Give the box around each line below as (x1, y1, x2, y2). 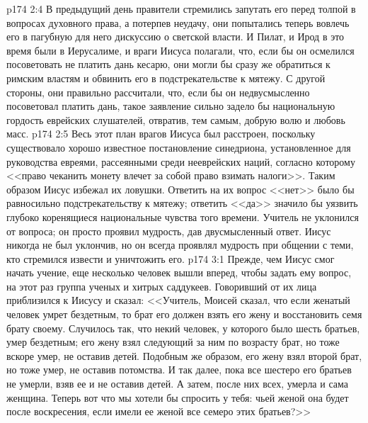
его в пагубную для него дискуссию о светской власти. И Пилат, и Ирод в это (6, 29, 345, 44)
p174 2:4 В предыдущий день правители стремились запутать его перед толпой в (6, 1, 356, 16)
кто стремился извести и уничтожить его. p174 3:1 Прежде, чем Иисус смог (6, 251, 335, 266)
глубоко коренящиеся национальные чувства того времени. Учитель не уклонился (6, 209, 359, 224)
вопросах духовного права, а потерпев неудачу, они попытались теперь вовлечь (6, 15, 350, 30)
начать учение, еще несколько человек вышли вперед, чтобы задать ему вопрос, (6, 265, 352, 280)
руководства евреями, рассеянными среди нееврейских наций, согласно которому (6, 154, 355, 169)
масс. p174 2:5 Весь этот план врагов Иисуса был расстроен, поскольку (6, 126, 316, 141)
